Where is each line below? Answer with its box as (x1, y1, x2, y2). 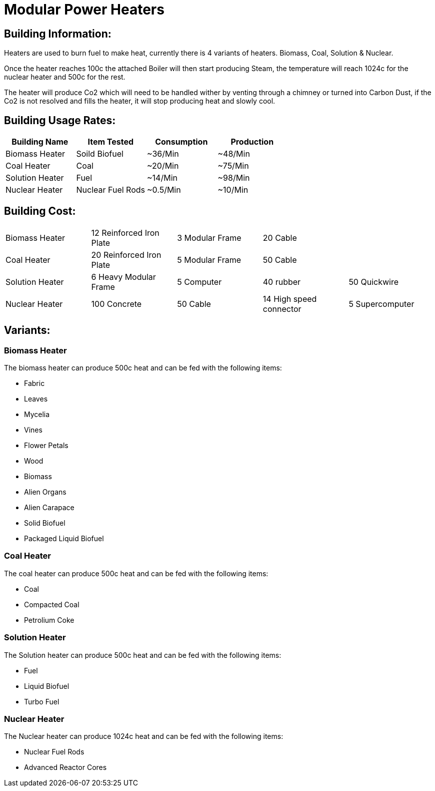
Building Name (11, 137, 68, 147)
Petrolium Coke (24, 615, 74, 624)
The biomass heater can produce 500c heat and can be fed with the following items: (4, 363, 282, 372)
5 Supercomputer (348, 298, 414, 309)
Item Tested (87, 137, 134, 147)
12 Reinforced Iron (91, 227, 159, 238)
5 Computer (177, 276, 222, 287)
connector (262, 303, 301, 314)
